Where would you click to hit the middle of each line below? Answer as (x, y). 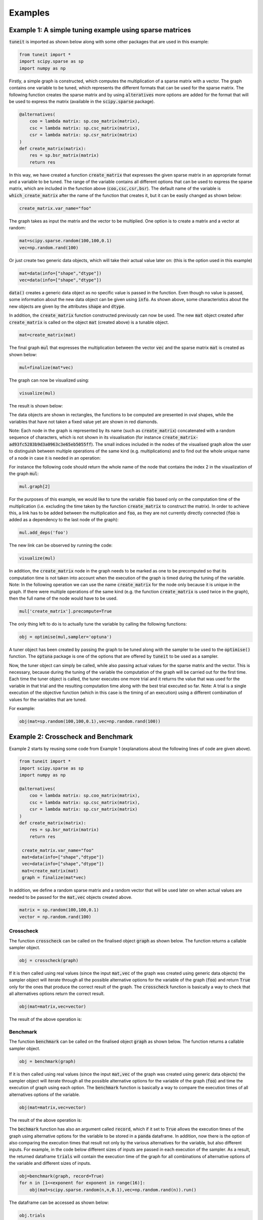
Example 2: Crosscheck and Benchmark (71, 737)
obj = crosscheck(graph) (49, 960)
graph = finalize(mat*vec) (54, 878)
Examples (29, 13)
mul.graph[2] (35, 487)
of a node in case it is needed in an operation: (55, 458)
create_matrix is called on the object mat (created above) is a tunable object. (89, 322)
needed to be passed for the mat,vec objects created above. (71, 897)
